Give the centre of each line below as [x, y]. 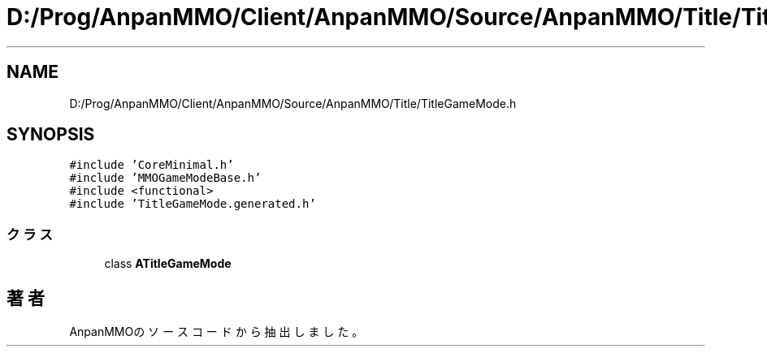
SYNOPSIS [51, 135]
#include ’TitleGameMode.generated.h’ [193, 204]
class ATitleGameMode [168, 264]
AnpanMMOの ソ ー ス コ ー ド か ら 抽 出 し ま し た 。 [217, 332]
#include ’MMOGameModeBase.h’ [165, 178]
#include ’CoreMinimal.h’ [152, 165]
